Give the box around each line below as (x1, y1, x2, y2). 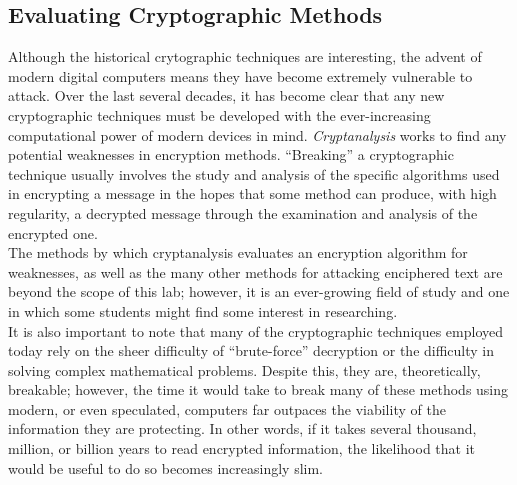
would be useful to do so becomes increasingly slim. (8, 457, 324, 478)
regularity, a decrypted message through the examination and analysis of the (8, 202, 478, 223)
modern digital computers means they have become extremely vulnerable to (8, 65, 473, 86)
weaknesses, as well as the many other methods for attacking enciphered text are (8, 261, 503, 282)
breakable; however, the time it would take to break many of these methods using (8, 379, 509, 400)
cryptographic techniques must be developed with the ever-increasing (8, 104, 431, 125)
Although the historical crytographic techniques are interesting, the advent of (8, 46, 482, 67)
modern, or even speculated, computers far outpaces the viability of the (8, 398, 446, 419)
